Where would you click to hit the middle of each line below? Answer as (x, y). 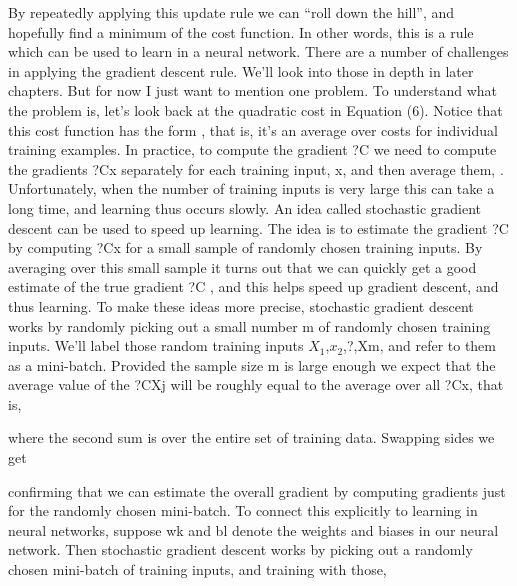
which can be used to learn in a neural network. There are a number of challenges (258, 51)
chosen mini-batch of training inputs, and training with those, (197, 569)
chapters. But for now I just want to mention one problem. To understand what (253, 90)
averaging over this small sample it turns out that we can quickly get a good (242, 266)
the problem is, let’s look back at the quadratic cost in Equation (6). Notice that (255, 109)
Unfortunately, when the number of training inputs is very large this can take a (251, 188)
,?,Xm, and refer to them (420, 345)
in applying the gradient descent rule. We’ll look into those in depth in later (241, 70)
